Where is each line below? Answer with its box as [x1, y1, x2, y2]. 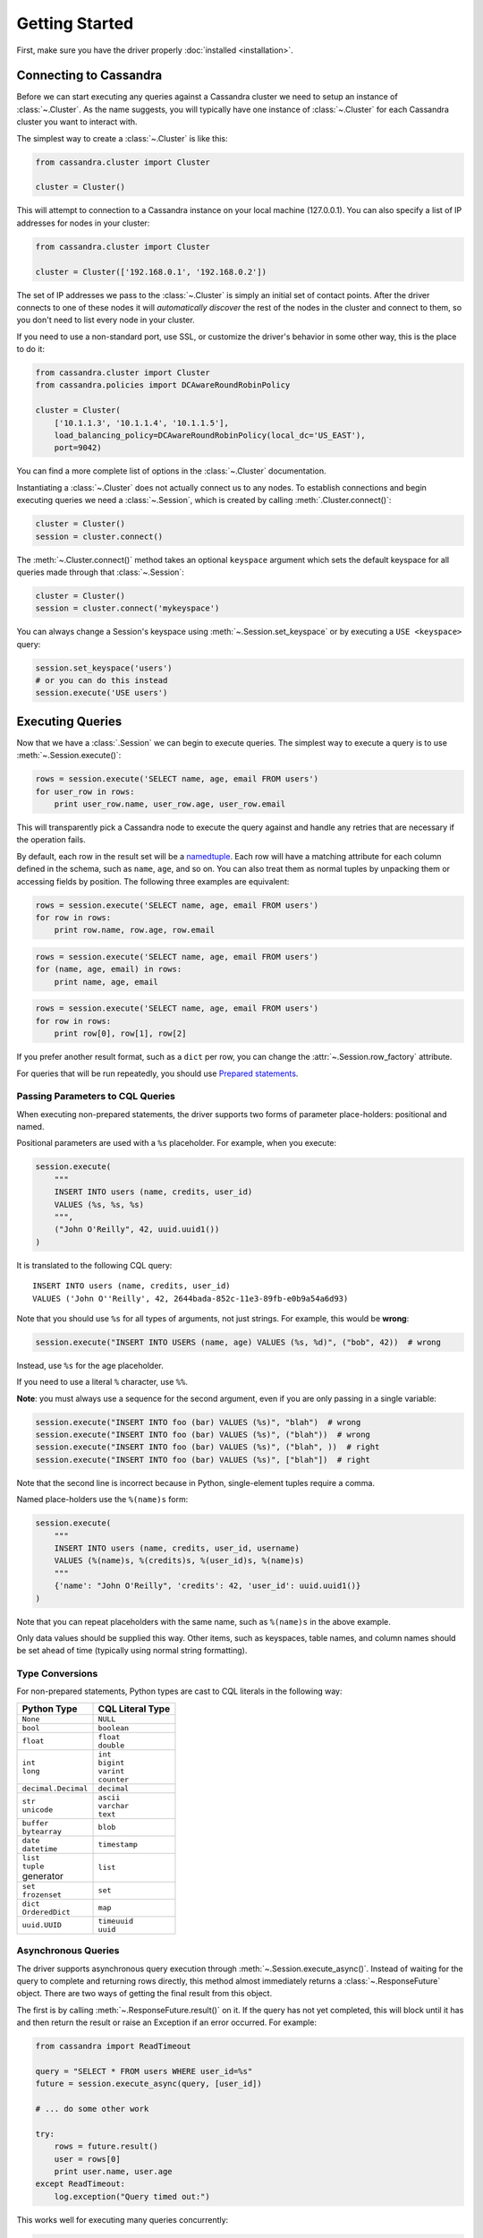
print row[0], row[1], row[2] [54, 1029, 187, 1038]
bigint [97, 1757, 125, 1767]
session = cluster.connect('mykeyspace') [35, 603, 220, 613]
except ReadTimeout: [35, 2179, 125, 2189]
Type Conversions [16, 1668, 98, 1680]
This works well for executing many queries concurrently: [16, 2214, 229, 2225]
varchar [97, 1800, 130, 1810]
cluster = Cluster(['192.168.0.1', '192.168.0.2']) [35, 267, 267, 277]
